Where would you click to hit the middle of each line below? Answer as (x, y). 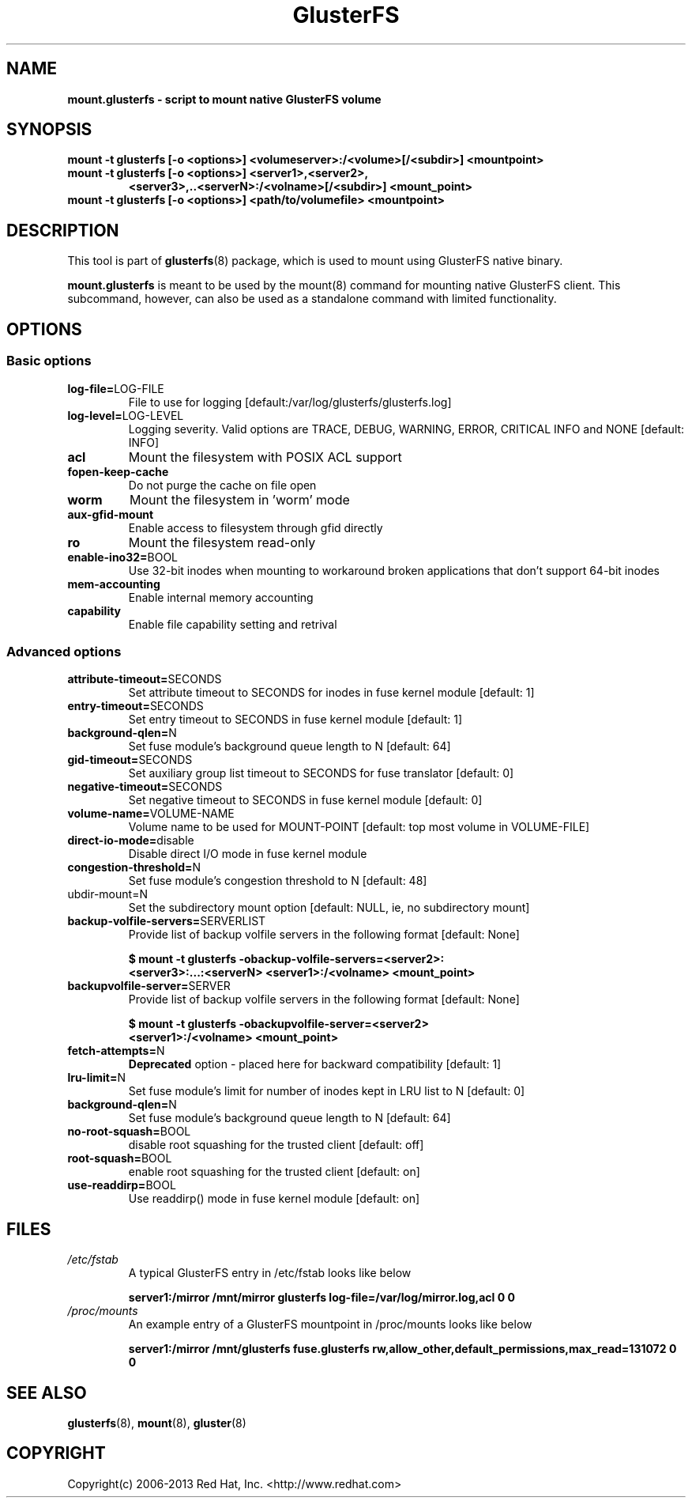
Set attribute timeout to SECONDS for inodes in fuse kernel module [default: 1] (331, 693)
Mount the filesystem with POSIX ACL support (265, 457)
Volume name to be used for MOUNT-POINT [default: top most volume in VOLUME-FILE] (359, 827)
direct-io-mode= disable (131, 841)
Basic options (49, 361)
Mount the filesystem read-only (222, 542)
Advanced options (64, 651)
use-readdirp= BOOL (122, 1185)
